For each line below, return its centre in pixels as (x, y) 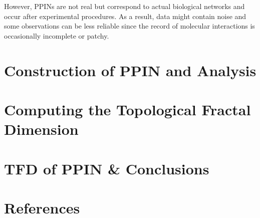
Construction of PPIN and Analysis (130, 70)
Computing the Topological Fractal (127, 109)
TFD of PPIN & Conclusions (107, 168)
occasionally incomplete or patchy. (57, 35)
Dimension (41, 129)
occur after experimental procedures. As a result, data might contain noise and (125, 16)
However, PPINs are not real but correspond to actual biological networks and (124, 6)
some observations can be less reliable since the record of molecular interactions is (129, 26)
